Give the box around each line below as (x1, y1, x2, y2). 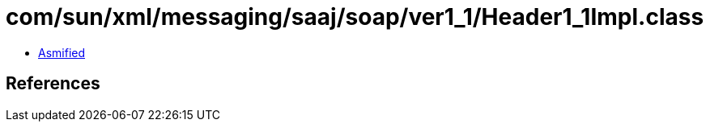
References (6, 73, 100, 94)
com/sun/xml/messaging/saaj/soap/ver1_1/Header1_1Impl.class (6, 3, 704, 31)
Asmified (38, 45, 86, 60)
